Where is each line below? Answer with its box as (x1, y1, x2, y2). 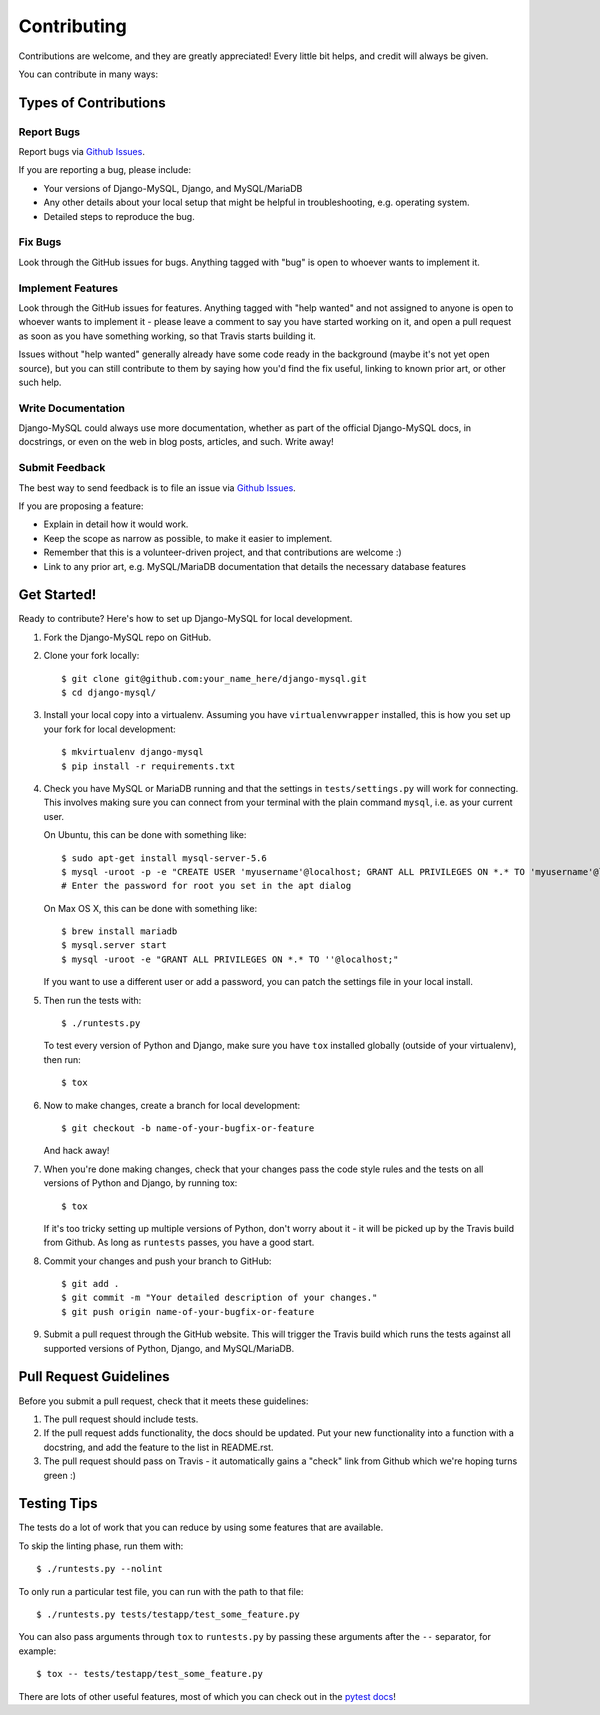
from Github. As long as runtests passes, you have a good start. (43, 1236, 315, 1249)
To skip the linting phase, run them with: (18, 1540, 184, 1552)
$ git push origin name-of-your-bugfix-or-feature (61, 1306, 315, 1317)
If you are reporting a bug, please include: (18, 164, 192, 176)
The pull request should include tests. (43, 1413, 199, 1425)
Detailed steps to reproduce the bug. (43, 210, 195, 222)
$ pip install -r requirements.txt (61, 760, 236, 772)
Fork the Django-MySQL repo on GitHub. (43, 631, 212, 643)
